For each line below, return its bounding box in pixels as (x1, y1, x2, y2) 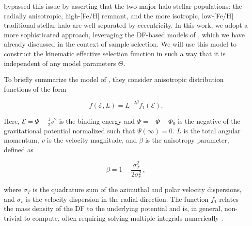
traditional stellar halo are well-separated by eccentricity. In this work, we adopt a (4, 20, 248, 30)
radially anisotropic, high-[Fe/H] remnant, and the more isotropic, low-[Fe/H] (4, 10, 234, 20)
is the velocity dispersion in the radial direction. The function (26, 194, 209, 204)
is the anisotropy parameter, (145, 135, 229, 145)
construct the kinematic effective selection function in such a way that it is (4, 48, 226, 58)
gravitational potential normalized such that (4, 125, 135, 135)
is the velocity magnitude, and (47, 135, 137, 145)
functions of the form (4, 83, 66, 94)
